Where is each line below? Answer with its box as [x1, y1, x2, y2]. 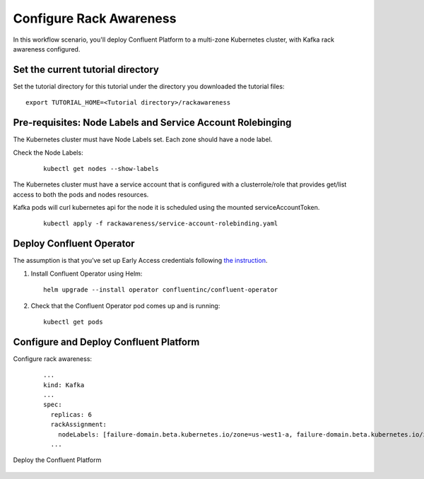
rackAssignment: [50, 420, 107, 429]
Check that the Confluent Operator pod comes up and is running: [30, 301, 220, 310]
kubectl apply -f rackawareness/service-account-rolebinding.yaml [43, 220, 278, 227]
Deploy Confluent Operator [13, 237, 135, 250]
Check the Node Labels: [13, 148, 84, 157]
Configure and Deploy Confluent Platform [13, 336, 200, 348]
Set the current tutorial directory [13, 64, 159, 76]
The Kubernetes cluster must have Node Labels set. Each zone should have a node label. [13, 135, 273, 144]
